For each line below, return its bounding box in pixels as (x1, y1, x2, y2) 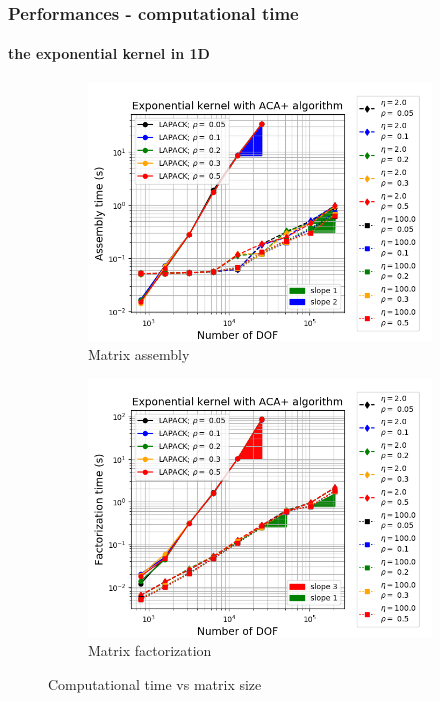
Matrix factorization (88, 640, 212, 661)
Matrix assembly (88, 344, 190, 365)
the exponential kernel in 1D (8, 43, 210, 64)
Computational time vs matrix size (48, 674, 262, 695)
